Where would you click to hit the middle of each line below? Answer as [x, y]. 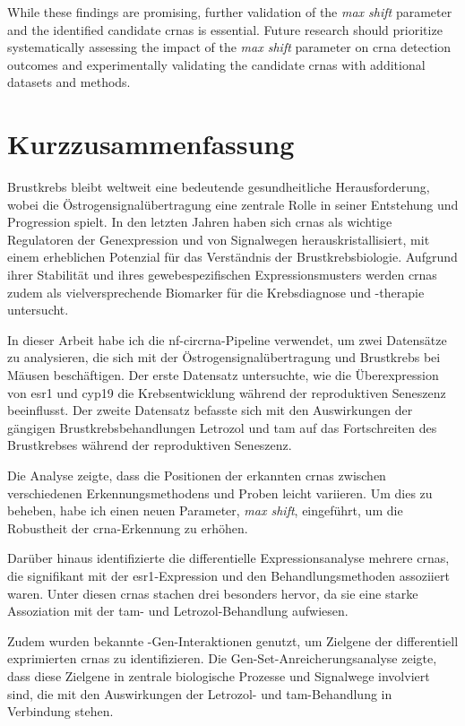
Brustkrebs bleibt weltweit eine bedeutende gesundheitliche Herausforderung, [219, 187]
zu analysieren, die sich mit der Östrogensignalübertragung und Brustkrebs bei [224, 357]
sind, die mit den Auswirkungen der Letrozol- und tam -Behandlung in [200, 693]
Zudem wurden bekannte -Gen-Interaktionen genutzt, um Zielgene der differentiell [233, 640]
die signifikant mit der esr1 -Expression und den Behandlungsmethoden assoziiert [228, 575]
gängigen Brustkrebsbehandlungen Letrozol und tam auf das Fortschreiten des [222, 427]
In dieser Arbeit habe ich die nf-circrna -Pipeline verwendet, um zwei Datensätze [227, 339]
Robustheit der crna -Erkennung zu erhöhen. [128, 527]
